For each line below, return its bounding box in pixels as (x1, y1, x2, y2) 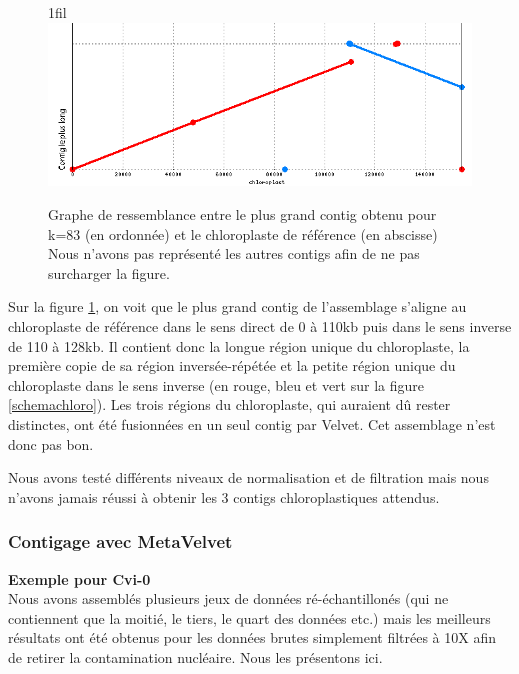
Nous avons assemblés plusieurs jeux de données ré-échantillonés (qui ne (8, 588, 449, 609)
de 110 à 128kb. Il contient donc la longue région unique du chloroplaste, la (8, 335, 470, 356)
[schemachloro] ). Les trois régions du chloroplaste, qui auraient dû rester (8, 394, 451, 415)
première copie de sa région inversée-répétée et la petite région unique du (8, 355, 456, 376)
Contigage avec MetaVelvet (8, 529, 233, 554)
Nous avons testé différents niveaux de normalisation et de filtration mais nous (8, 467, 489, 488)
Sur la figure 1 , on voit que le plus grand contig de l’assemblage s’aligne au (8, 296, 467, 317)
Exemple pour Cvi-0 (8, 568, 151, 589)
